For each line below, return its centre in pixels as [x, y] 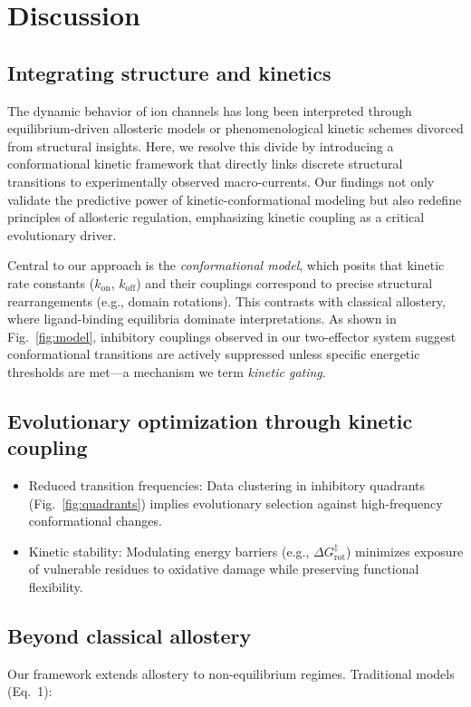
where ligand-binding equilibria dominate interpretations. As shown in [202, 319]
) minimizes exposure [405, 551]
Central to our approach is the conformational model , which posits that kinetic [226, 265]
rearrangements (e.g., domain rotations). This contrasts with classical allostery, [226, 300]
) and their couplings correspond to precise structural [284, 282]
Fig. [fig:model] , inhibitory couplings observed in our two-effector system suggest [232, 336]
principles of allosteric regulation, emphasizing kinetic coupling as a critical [216, 217]
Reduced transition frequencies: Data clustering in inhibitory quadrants [227, 485]
